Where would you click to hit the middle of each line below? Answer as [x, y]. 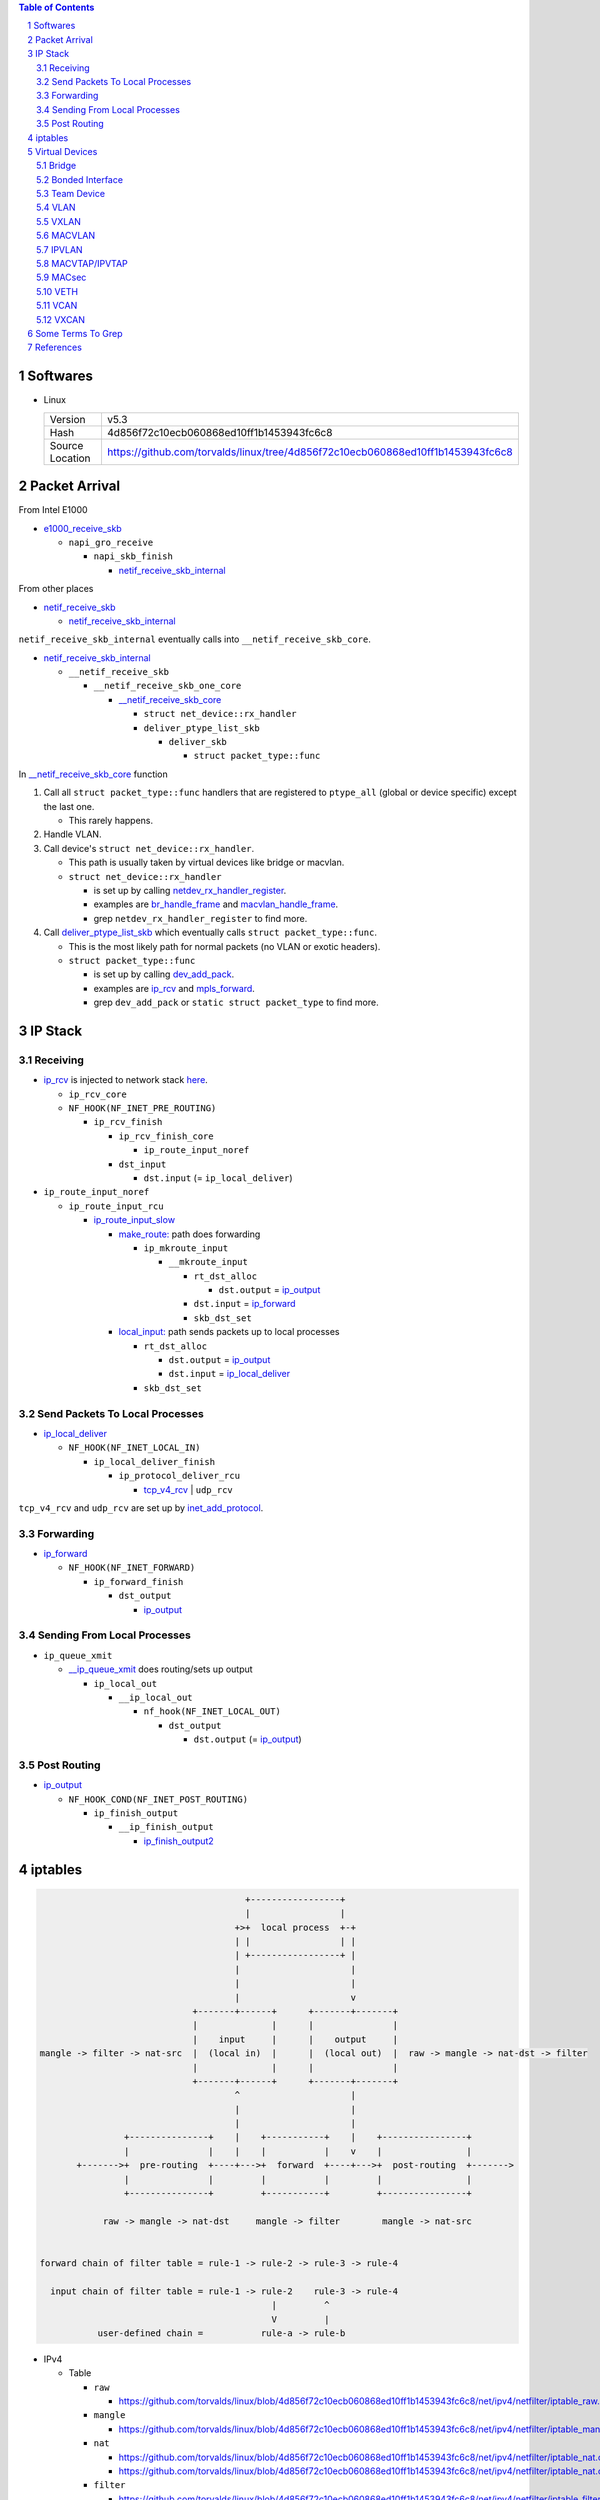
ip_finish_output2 [178, 1841]
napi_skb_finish [133, 556]
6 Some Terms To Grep [75, 333]
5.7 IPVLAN [60, 249]
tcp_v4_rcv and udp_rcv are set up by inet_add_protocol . [141, 1507]
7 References [54, 347]
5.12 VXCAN [60, 319]
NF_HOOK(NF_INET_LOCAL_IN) [134, 1448]
